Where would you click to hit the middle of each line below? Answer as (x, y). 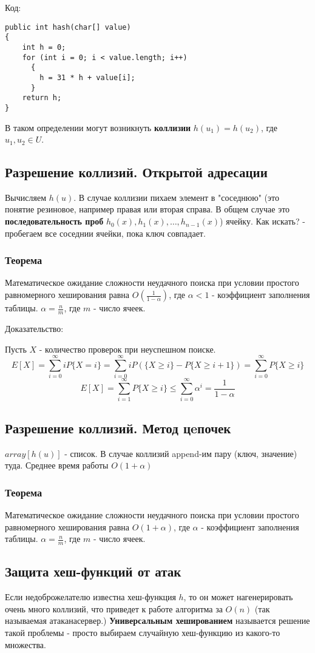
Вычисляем (25, 197)
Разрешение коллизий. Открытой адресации (136, 172)
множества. (25, 644)
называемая (26, 621)
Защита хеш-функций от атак (93, 571)
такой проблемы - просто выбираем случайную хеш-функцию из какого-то (143, 632)
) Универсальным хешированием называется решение (207, 621)
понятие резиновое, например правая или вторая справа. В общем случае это (147, 209)
